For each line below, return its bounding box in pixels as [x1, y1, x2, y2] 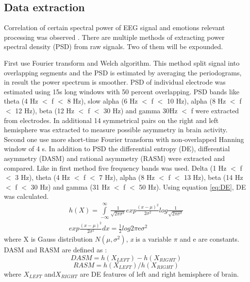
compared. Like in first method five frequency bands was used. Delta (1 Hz [4, 162, 227, 173]
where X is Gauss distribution [4, 234, 93, 244]
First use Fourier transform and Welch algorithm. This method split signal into [4, 57, 240, 68]
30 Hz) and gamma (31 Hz [31, 181, 110, 192]
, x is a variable [126, 234, 171, 244]
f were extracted [191, 105, 239, 115]
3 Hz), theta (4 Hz [15, 172, 70, 182]
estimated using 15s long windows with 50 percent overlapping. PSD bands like [4, 86, 240, 96]
